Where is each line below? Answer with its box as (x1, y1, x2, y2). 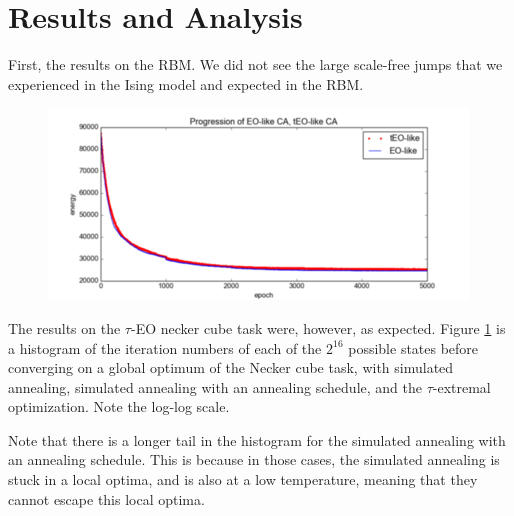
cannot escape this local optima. (8, 488, 205, 509)
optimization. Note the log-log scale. (8, 396, 230, 417)
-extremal (432, 376, 491, 397)
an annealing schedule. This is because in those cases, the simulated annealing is (8, 449, 500, 470)
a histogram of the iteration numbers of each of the (8, 337, 322, 358)
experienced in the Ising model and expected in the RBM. (8, 73, 364, 94)
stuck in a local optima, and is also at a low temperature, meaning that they (8, 469, 478, 490)
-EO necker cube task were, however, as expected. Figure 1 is (130, 317, 506, 338)
